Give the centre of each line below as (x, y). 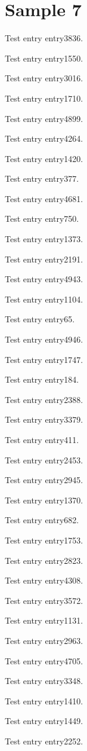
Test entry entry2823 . (44, 560)
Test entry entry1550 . (44, 58)
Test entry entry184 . (42, 379)
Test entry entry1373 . (44, 239)
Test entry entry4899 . (44, 118)
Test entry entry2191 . (44, 259)
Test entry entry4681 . (44, 198)
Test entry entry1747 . (44, 359)
